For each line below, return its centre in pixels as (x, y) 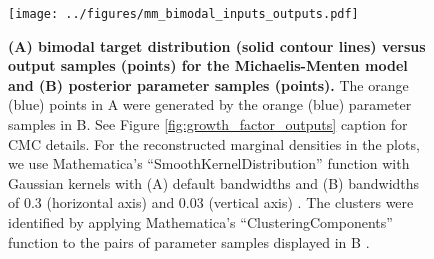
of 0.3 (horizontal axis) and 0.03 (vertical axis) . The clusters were (211, 202)
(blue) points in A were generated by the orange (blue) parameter (210, 104)
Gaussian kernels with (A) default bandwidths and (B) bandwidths (214, 182)
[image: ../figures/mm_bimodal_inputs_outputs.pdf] (183, 14)
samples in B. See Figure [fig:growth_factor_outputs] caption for (208, 124)
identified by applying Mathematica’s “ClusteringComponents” (200, 222)
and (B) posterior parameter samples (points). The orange (208, 84)
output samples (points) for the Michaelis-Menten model (208, 65)
